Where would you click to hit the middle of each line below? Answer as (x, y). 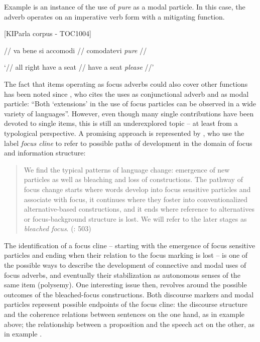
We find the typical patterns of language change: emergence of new (127, 169)
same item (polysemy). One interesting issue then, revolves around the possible (125, 285)
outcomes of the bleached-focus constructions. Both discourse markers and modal (129, 294)
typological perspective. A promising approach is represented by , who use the (124, 133)
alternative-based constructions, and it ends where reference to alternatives (139, 209)
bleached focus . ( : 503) (57, 228)
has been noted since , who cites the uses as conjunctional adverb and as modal (126, 94)
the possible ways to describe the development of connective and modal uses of (125, 265)
